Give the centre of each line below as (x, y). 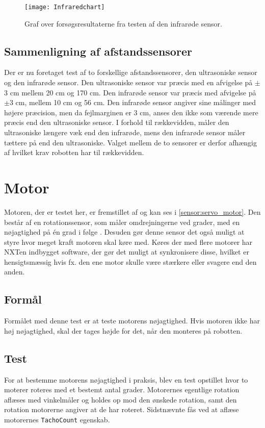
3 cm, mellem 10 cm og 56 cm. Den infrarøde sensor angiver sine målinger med (133, 102)
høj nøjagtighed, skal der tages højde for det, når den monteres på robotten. (123, 330)
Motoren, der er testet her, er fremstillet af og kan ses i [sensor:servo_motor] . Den (132, 211)
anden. (15, 272)
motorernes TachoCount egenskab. (57, 420)
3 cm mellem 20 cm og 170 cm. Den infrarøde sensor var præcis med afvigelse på (130, 92)
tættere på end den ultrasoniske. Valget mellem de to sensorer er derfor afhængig (131, 142)
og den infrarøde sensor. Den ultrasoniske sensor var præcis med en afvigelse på (128, 82)
